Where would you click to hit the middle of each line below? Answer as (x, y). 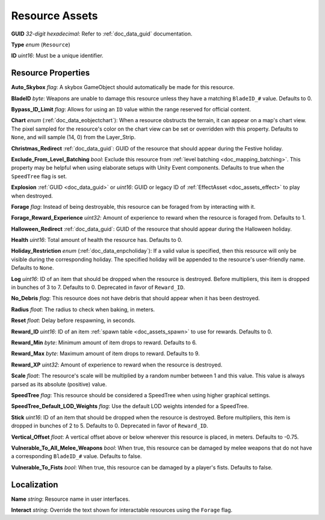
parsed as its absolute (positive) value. (59, 384)
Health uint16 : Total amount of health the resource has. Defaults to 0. (97, 240)
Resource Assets (54, 16)
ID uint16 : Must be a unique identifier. (57, 56)
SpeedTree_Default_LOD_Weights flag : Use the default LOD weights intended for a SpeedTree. (130, 406)
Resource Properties (51, 73)
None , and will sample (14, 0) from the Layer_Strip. (73, 137)
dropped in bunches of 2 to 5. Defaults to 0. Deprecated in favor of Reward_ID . (110, 426)
